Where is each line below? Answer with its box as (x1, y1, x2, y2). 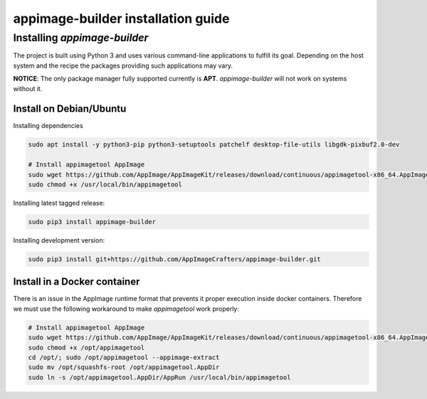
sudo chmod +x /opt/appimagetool (28, 344, 145, 351)
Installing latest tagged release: (13, 199, 105, 207)
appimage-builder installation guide (13, 11, 230, 26)
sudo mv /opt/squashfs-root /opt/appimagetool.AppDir (28, 363, 220, 371)
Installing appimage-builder (13, 31, 149, 44)
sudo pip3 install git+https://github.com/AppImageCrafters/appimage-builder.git (28, 255, 322, 263)
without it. (13, 84, 43, 92)
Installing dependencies (13, 122, 83, 130)
